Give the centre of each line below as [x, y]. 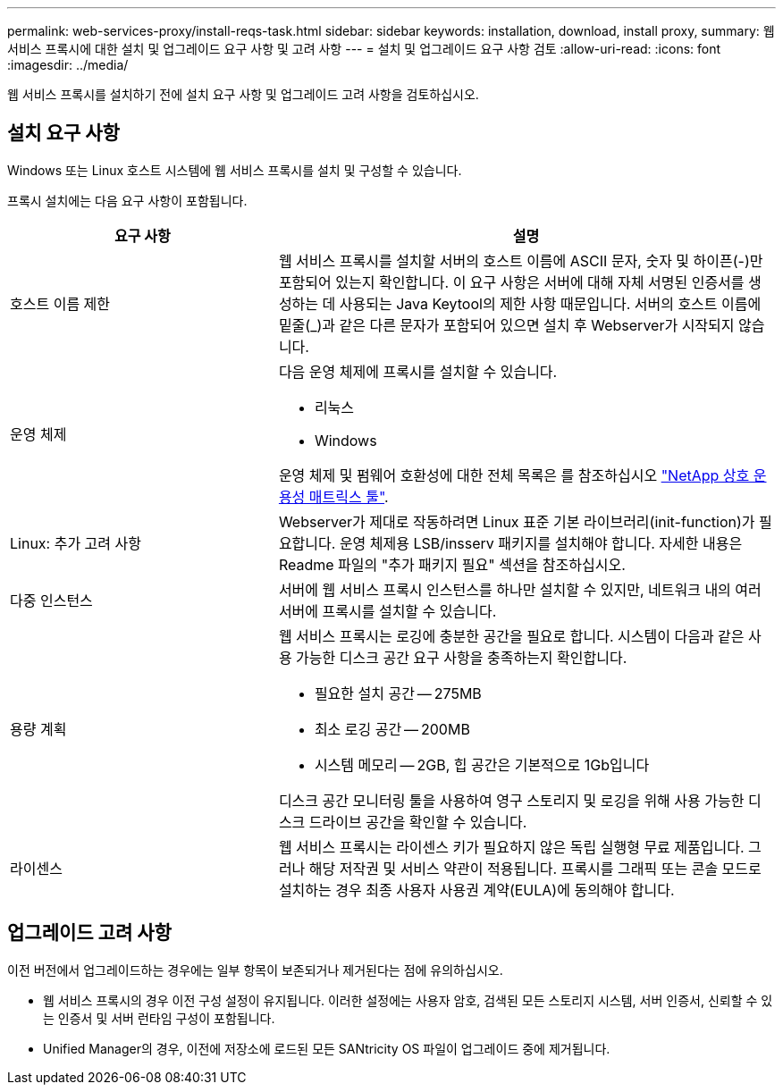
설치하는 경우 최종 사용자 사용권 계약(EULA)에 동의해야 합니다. [476, 890]
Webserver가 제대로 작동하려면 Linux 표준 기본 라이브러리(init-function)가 [517, 521]
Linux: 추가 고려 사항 [76, 543]
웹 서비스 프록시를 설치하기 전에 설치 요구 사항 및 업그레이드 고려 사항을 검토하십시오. [243, 94]
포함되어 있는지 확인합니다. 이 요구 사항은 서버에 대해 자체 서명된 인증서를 [511, 282]
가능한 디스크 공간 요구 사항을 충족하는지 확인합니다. [462, 657]
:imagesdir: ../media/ [68, 65]
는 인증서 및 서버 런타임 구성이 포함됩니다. [159, 1018]
